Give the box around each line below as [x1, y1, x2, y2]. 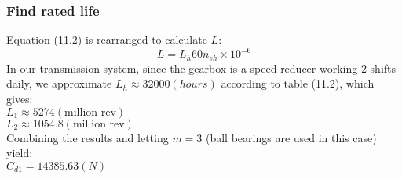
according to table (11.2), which [221, 75, 375, 91]
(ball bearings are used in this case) [205, 129, 377, 145]
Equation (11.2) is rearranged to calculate [6, 31, 207, 48]
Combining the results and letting [6, 129, 169, 145]
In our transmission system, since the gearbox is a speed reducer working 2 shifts [6, 59, 397, 76]
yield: [6, 145, 33, 161]
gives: [6, 90, 33, 106]
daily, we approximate [6, 75, 112, 91]
